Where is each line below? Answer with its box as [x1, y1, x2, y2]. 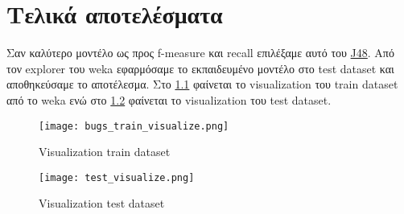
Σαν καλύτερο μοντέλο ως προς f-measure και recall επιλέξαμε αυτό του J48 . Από [6, 44, 394, 61]
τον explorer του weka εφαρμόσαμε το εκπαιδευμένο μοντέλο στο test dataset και [6, 60, 394, 76]
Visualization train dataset [39, 143, 171, 160]
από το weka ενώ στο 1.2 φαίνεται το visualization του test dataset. [6, 91, 332, 108]
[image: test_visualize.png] [39, 171, 195, 183]
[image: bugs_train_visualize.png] [39, 120, 229, 132]
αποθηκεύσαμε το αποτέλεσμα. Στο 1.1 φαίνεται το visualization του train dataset [6, 76, 398, 93]
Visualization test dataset [39, 195, 165, 212]
